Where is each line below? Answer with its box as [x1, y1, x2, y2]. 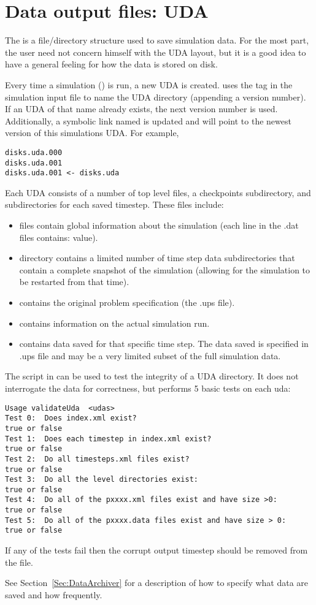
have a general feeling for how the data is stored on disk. [5, 58, 218, 70]
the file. [5, 555, 33, 568]
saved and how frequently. [5, 588, 102, 601]
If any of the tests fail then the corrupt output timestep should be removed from [5, 544, 308, 557]
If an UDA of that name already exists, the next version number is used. [5, 102, 278, 115]
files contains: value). [19, 230, 98, 243]
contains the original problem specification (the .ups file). [19, 296, 235, 308]
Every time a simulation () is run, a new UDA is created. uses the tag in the [5, 78, 293, 91]
